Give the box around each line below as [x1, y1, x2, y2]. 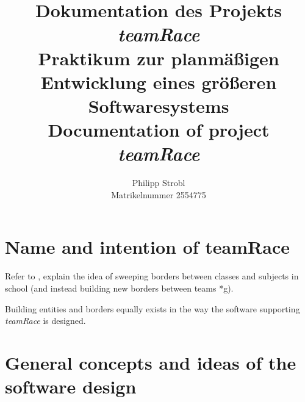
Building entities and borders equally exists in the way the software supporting [5, 302, 300, 315]
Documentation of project [48, 117, 270, 142]
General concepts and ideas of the [5, 350, 296, 375]
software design [5, 374, 137, 399]
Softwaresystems [88, 93, 229, 118]
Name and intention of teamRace [5, 234, 290, 259]
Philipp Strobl [132, 176, 185, 189]
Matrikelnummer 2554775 [111, 188, 206, 201]
